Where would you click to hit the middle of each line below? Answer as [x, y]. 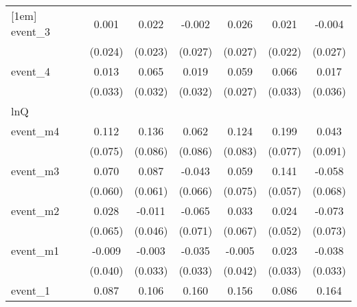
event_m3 [35, 171]
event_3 [31, 31]
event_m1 [35, 250]
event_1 [31, 290]
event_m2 [35, 211]
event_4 [31, 71]
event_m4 [35, 131]
